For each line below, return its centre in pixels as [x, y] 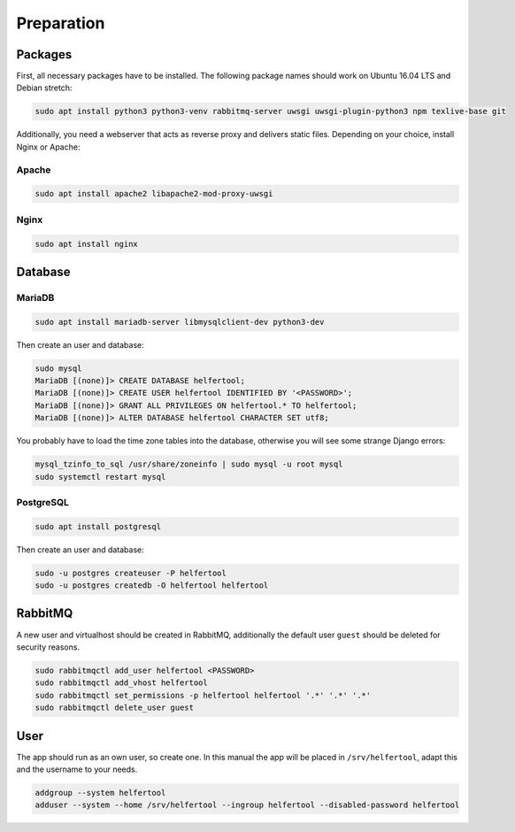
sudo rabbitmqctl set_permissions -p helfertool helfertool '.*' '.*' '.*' [203, 695]
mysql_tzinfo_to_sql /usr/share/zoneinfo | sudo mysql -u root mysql [189, 464]
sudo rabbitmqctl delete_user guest [115, 708]
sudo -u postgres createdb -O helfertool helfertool [152, 585]
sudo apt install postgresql [98, 526]
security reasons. [48, 647]
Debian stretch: [44, 88]
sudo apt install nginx [87, 244]
